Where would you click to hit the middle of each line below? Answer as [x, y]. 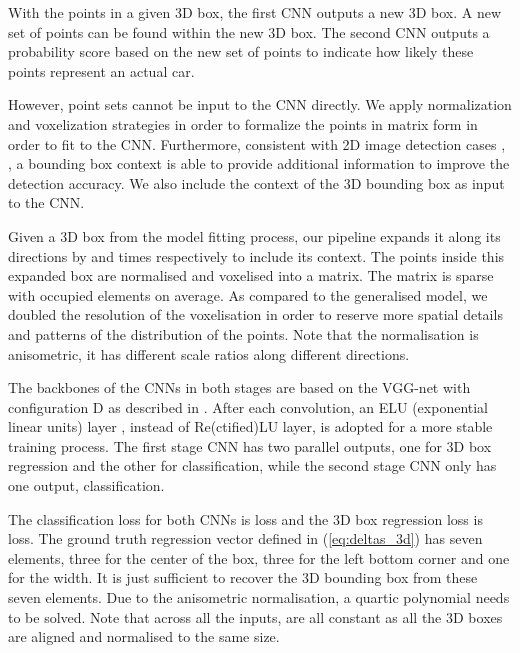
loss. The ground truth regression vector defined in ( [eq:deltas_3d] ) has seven [245, 538]
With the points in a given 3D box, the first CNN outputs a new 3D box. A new [254, 12]
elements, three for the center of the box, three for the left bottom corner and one [259, 557]
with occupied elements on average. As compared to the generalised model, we [248, 294]
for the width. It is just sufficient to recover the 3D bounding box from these [243, 577]
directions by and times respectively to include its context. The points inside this [256, 255]
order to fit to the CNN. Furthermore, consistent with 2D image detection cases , [257, 143]
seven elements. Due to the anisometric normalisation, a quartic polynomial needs [259, 597]
